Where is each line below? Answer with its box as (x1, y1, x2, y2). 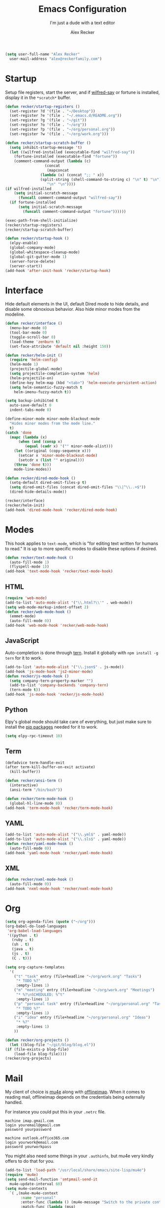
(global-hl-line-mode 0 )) (9, 801, 63, 806)
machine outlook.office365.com (5, 1136, 69, 1141)
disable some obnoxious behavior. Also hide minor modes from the (5, 306, 140, 312)
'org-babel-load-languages (7, 928, 63, 933)
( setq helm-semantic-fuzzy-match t (9, 385, 82, 390)
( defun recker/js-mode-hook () (5, 673, 69, 678)
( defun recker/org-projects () (5, 1038, 69, 1042)
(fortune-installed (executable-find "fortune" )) (14, 154, 118, 159)
